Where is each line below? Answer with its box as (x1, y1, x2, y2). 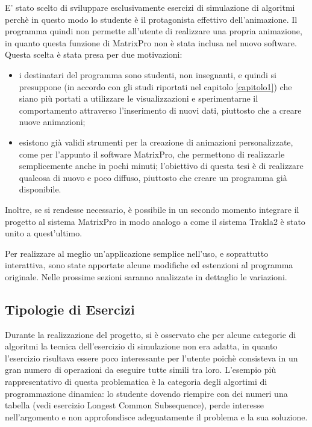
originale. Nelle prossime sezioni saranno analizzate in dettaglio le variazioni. (5, 270, 287, 283)
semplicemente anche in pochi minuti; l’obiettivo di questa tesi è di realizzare (19, 159, 304, 172)
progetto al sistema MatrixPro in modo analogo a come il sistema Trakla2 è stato (5, 215, 305, 227)
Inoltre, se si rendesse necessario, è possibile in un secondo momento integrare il (5, 203, 299, 215)
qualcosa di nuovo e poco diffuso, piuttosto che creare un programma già (19, 171, 287, 183)
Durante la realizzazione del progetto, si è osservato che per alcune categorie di (5, 328, 296, 340)
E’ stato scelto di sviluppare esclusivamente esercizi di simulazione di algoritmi (5, 1, 295, 13)
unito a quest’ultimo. (5, 227, 83, 239)
